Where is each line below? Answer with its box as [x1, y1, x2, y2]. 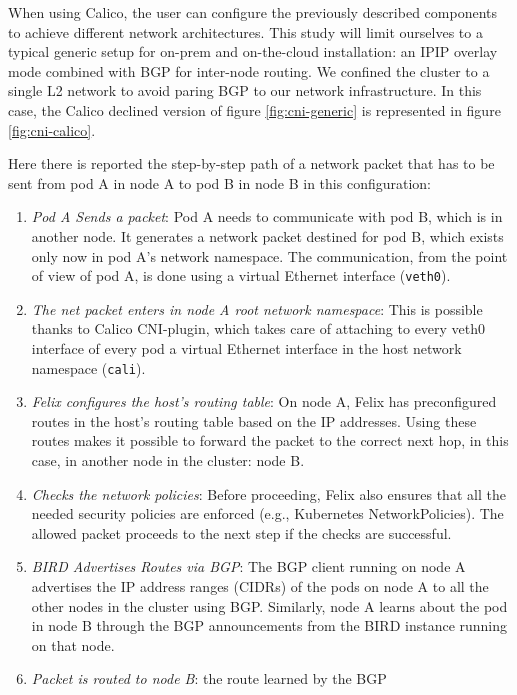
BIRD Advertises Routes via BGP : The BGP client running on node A [31, 556, 466, 577]
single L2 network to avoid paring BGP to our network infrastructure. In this [8, 80, 482, 101]
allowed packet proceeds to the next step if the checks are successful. [31, 522, 452, 543]
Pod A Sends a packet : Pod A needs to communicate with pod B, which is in [31, 206, 503, 227]
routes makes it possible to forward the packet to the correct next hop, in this [31, 430, 509, 451]
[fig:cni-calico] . [8, 119, 96, 140]
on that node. [31, 634, 115, 655]
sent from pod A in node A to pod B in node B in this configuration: [8, 172, 431, 193]
